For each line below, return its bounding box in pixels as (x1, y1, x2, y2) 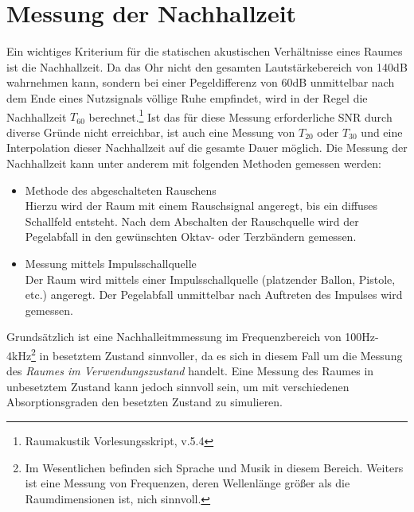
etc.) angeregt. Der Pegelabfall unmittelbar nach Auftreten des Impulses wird (25, 286, 403, 303)
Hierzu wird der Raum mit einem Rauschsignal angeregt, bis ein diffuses (25, 197, 378, 214)
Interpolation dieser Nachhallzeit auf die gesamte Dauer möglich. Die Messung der (6, 139, 408, 156)
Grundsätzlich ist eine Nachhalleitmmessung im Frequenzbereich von (6, 328, 342, 345)
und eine (361, 123, 403, 140)
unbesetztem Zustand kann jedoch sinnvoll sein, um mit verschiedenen (6, 378, 350, 394)
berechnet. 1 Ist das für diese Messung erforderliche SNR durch (88, 106, 393, 125)
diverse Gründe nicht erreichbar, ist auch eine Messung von (6, 123, 295, 140)
